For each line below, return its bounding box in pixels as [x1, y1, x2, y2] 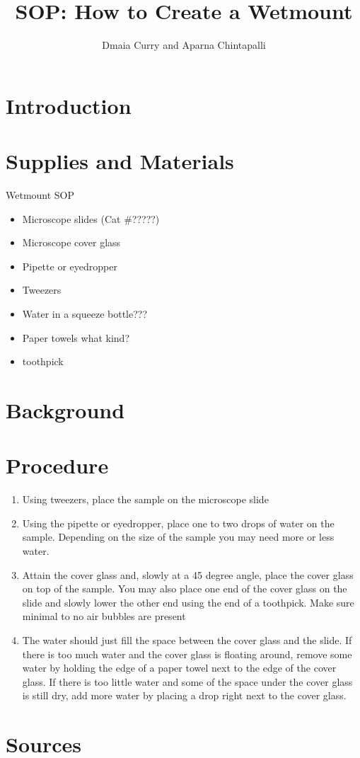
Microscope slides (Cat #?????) [22, 211, 160, 226]
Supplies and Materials [6, 147, 234, 176]
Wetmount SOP [6, 188, 75, 202]
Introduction [6, 91, 132, 120]
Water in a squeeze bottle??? [22, 306, 148, 321]
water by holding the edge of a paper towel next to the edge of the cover [22, 660, 337, 675]
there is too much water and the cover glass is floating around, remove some [22, 646, 352, 661]
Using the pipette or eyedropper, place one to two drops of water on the [22, 515, 335, 530]
